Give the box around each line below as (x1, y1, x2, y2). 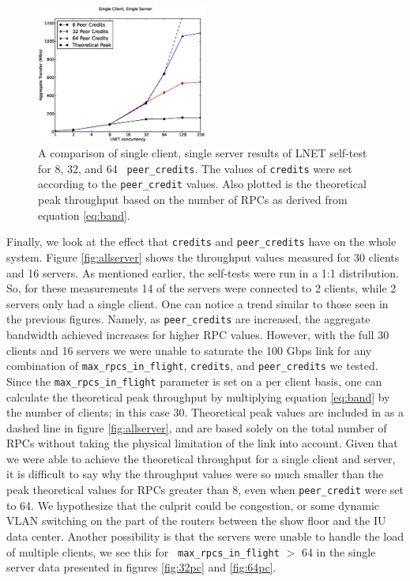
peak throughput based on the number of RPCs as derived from (38, 191, 348, 208)
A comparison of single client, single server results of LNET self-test (38, 145, 367, 161)
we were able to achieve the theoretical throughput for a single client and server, (6, 450, 396, 466)
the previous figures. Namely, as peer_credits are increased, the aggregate (6, 311, 371, 327)
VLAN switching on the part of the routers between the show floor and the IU (6, 512, 386, 529)
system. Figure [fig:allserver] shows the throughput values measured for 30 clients (6, 248, 400, 265)
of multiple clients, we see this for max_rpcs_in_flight (6, 543, 280, 560)
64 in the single (301, 543, 376, 560)
